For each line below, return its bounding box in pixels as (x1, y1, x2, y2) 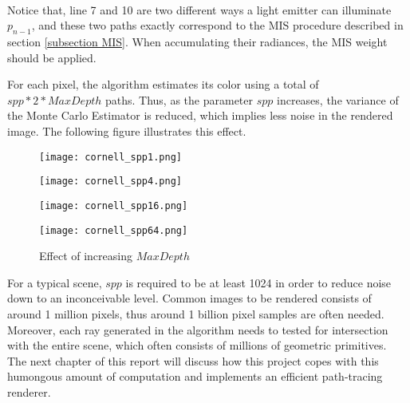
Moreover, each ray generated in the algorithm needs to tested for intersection (7, 321, 388, 338)
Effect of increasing (39, 247, 132, 264)
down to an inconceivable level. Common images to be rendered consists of (7, 290, 372, 306)
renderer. (7, 383, 51, 400)
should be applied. (7, 49, 97, 65)
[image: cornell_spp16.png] (39, 200, 188, 211)
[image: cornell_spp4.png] (39, 176, 182, 188)
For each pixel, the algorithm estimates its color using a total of (7, 76, 319, 93)
